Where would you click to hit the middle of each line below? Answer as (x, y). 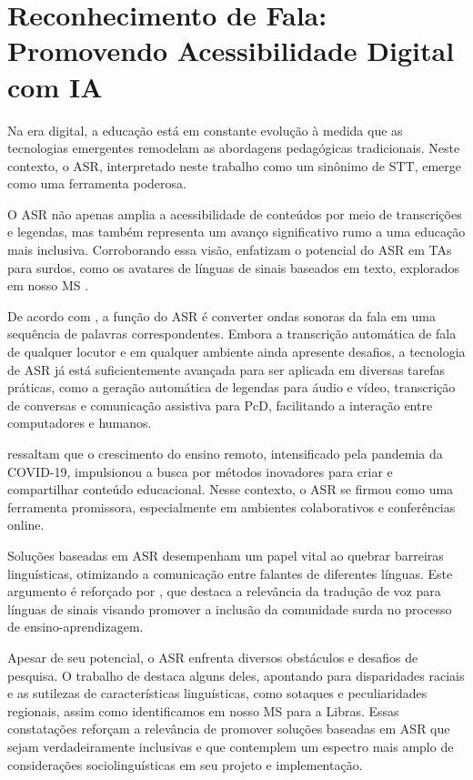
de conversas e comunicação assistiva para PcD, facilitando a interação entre (220, 405)
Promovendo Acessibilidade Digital (231, 51)
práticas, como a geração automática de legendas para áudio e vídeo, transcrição (231, 387)
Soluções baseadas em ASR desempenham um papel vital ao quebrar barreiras (226, 555)
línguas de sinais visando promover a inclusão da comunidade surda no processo (230, 608)
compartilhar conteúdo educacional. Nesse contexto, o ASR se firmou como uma (231, 489)
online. (26, 525)
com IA (55, 86)
